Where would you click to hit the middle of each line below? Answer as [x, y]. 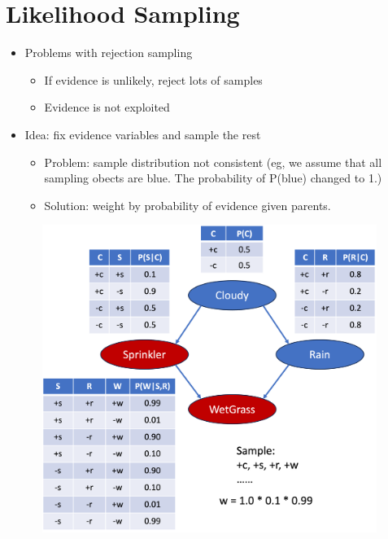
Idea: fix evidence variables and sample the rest [143, 134]
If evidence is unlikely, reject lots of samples [153, 79]
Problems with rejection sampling [109, 53]
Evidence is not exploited [107, 107]
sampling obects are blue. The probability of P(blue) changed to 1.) [213, 178]
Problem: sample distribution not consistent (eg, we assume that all [213, 162]
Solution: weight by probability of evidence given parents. [187, 205]
